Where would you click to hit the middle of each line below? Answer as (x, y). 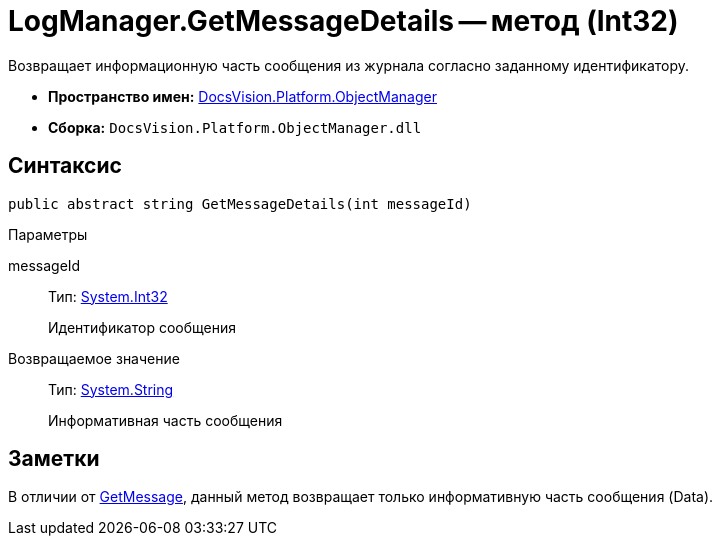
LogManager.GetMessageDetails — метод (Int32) (343, 21)
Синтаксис (65, 166)
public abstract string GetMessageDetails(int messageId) (240, 203)
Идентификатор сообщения (142, 327)
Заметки (54, 459)
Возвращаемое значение (94, 358)
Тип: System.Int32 (108, 296)
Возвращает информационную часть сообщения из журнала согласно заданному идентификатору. (349, 65)
